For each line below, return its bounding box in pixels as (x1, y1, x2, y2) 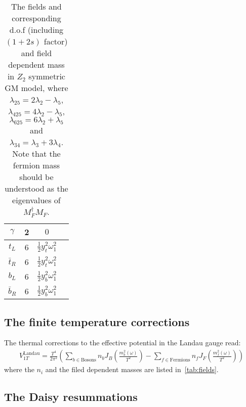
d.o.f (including (9, 24, 64, 35)
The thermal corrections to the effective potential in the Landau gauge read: (4, 337, 241, 348)
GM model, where (5, 82, 68, 94)
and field (21, 47, 52, 59)
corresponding (12, 12, 61, 24)
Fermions (170, 357, 190, 363)
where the (4, 364, 34, 375)
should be (19, 171, 54, 183)
